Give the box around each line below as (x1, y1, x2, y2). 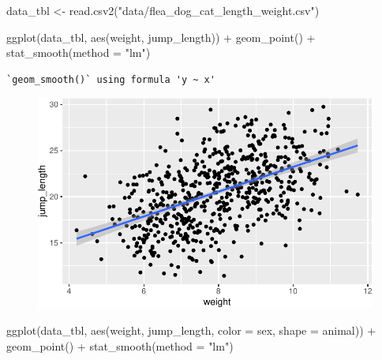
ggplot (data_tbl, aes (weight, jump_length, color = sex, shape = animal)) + (6, 321, 376, 338)
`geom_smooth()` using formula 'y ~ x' (6, 73, 215, 85)
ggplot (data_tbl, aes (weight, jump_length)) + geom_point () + (6, 28, 316, 45)
